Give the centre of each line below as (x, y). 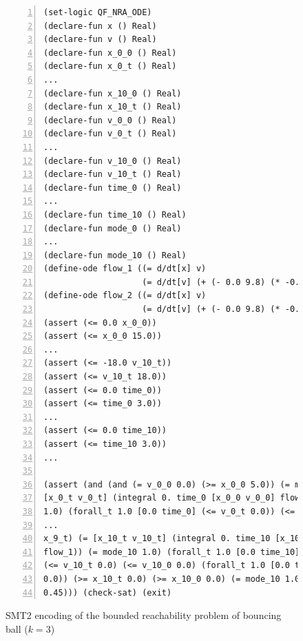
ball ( (17, 628)
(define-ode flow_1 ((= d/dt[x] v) (125, 269)
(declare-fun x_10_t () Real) (113, 107)
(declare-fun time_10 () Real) (115, 214)
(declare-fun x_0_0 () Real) (110, 53)
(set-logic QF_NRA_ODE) (98, 12)
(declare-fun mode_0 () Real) (113, 228)
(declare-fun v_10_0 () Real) (113, 161)
